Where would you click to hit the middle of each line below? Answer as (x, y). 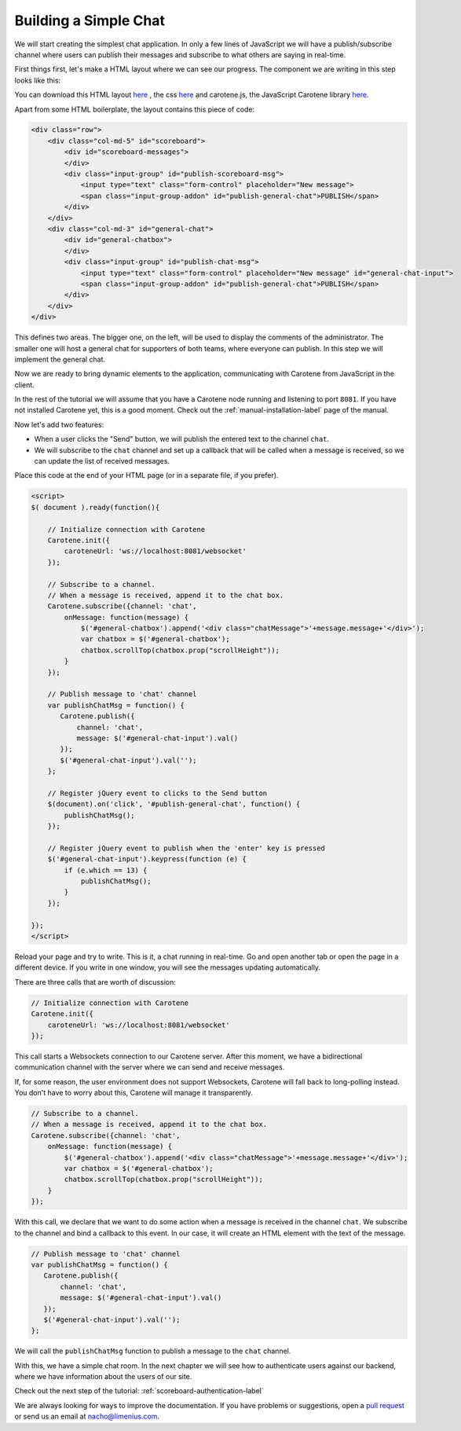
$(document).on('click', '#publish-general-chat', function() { (174, 804)
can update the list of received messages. (102, 461)
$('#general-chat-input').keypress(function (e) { (147, 859)
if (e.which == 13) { (106, 870)
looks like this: (38, 80)
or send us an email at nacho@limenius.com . (87, 1416)
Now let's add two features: (59, 424)
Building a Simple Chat (90, 20)
